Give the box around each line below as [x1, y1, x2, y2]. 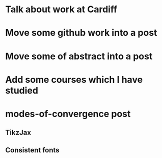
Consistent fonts [5, 146, 60, 154]
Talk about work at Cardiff [5, 4, 118, 15]
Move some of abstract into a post [5, 50, 153, 62]
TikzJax [5, 128, 32, 137]
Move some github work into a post [5, 27, 157, 39]
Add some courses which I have [5, 74, 143, 85]
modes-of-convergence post [5, 108, 131, 120]
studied [5, 84, 38, 96]
